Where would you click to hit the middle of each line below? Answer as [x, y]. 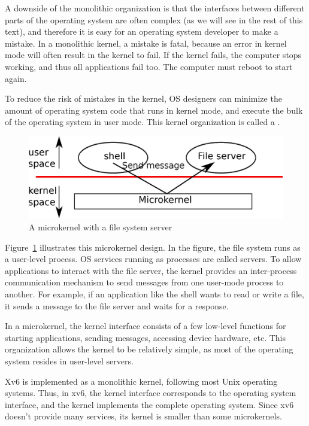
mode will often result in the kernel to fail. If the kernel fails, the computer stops [153, 55]
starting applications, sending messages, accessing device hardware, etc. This [145, 337]
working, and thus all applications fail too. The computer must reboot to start [149, 66]
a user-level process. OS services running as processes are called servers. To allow [153, 259]
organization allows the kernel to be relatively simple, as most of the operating [149, 349]
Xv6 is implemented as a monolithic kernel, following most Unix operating [141, 381]
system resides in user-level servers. [69, 360]
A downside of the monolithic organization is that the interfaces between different [155, 8]
